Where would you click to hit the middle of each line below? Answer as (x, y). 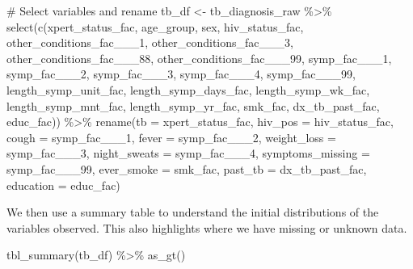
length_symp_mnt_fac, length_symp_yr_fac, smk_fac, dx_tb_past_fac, (193, 105)
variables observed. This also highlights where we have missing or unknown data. (207, 227)
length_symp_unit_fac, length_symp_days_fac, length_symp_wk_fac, (188, 89)
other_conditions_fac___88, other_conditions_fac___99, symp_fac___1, (199, 58)
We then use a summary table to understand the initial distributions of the (193, 212)
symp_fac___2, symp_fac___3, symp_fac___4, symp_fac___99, (181, 74)
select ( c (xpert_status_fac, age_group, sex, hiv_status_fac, (155, 26)
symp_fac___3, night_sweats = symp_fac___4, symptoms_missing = (188, 153)
